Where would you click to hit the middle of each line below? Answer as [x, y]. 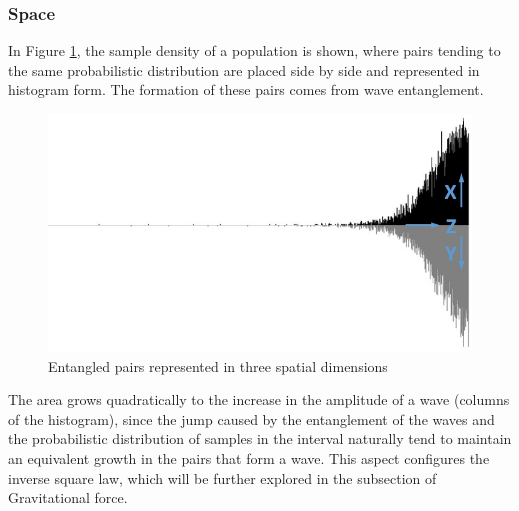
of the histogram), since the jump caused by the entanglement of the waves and [251, 418]
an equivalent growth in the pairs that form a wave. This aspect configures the [249, 458]
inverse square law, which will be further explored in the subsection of [222, 477]
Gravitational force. [68, 497]
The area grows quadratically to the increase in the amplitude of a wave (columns [259, 399]
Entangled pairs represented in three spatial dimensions [218, 365]
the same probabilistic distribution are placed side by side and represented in [244, 69]
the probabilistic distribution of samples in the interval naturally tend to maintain [260, 438]
